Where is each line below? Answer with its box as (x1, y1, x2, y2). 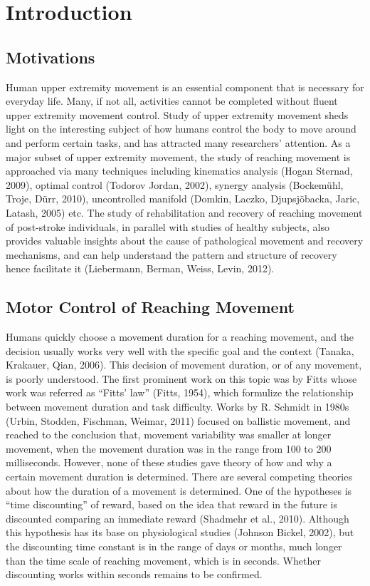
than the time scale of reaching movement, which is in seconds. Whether (6, 552, 321, 567)
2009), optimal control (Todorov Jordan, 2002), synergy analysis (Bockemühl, (6, 177, 344, 192)
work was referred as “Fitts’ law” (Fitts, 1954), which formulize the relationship (6, 385, 354, 400)
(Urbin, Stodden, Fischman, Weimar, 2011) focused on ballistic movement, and (6, 413, 351, 428)
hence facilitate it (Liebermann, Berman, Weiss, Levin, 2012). (6, 261, 275, 276)
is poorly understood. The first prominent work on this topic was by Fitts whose (6, 371, 357, 386)
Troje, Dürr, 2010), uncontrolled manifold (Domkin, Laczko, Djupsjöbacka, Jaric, (6, 191, 360, 206)
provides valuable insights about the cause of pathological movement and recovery (6, 233, 364, 248)
